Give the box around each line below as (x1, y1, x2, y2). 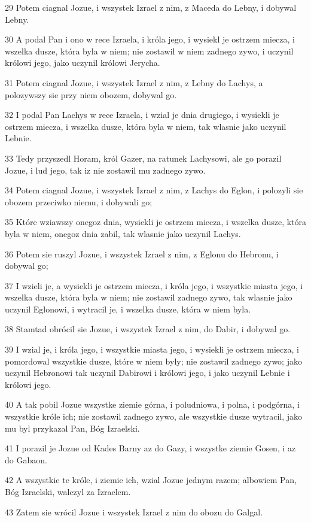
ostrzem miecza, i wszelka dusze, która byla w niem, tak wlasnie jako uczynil (5, 120, 286, 132)
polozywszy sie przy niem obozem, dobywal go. (5, 88, 177, 101)
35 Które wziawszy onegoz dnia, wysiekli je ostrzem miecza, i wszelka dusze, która (5, 216, 307, 228)
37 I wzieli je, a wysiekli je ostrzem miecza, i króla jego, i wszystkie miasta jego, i (5, 279, 303, 292)
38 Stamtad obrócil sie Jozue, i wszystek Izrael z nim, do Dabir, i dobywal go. (5, 323, 291, 335)
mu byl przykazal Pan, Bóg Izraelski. (5, 421, 140, 434)
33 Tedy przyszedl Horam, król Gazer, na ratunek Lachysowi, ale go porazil (5, 151, 282, 164)
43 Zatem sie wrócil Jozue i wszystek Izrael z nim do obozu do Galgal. (5, 505, 263, 518)
